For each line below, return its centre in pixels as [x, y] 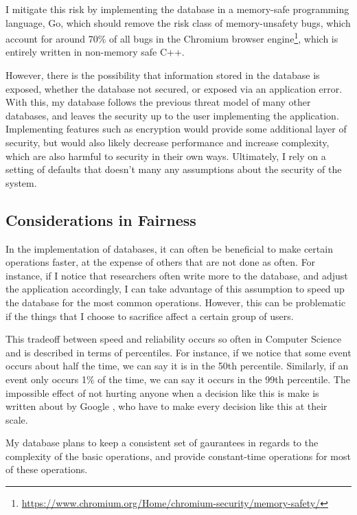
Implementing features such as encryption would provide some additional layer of [176, 129]
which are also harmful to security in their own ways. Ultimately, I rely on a [166, 156]
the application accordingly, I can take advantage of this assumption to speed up [175, 289]
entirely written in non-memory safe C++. [95, 52]
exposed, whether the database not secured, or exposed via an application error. [174, 88]
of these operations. [47, 469]
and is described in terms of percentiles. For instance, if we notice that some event [178, 352]
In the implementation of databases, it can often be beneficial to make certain [169, 248]
